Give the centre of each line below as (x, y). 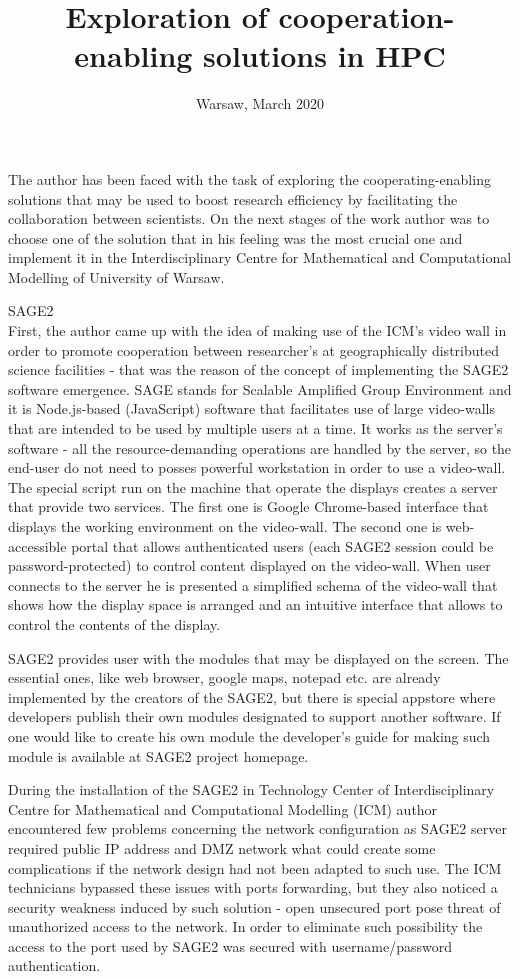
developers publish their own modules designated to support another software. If (254, 716)
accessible (37, 545)
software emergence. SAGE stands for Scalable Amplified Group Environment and (260, 388)
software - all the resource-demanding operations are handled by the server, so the (260, 447)
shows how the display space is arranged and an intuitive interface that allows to (255, 604)
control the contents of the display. (114, 623)
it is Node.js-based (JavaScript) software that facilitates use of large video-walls (251, 408)
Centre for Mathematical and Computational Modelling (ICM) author (223, 808)
